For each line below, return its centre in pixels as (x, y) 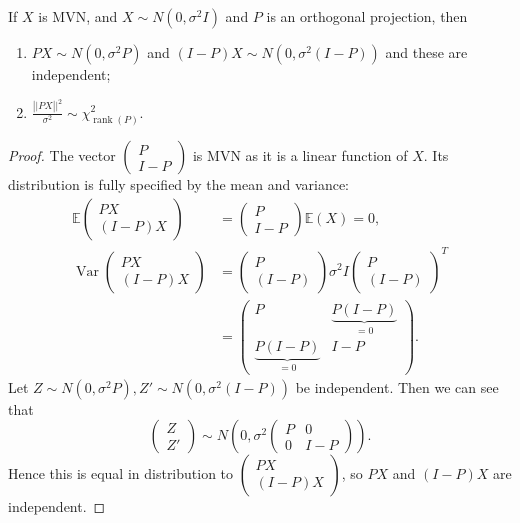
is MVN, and (78, 16)
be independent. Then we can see (397, 386)
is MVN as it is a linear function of (300, 155)
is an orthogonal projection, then (367, 16)
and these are (426, 52)
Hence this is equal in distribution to (121, 473)
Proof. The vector (62, 155)
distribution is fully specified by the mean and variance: (179, 184)
